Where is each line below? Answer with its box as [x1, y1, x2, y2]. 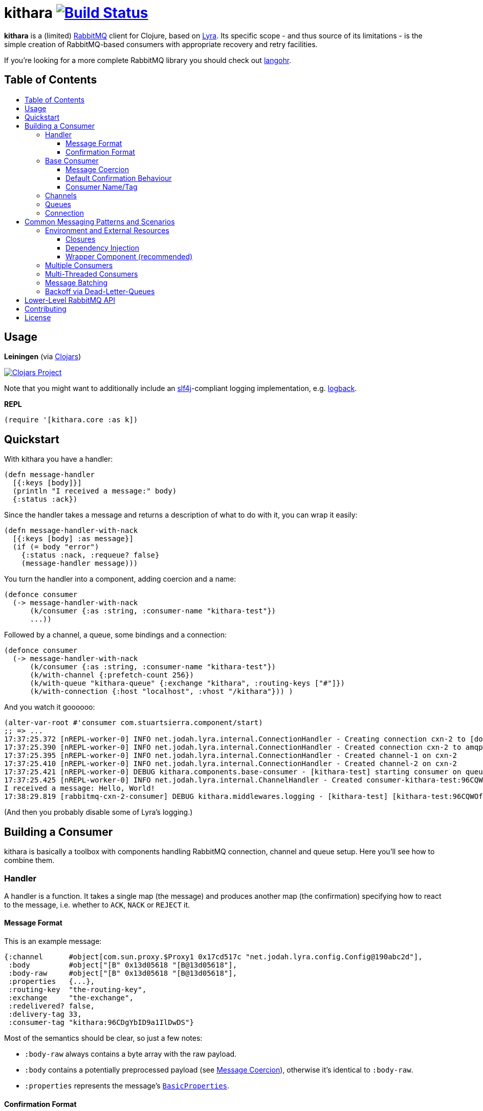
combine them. [4, 856, 55, 865]
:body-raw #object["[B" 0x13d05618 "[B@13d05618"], [8, 969, 237, 978]
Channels [45, 191, 77, 200]
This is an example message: [4, 937, 102, 946]
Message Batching [45, 278, 108, 287]
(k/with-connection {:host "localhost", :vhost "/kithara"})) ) [30, 687, 293, 696]
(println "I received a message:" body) [12, 487, 177, 496]
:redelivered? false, [8, 1002, 95, 1011]
